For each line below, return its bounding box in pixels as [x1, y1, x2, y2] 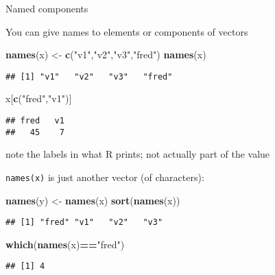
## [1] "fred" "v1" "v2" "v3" [5, 217, 163, 228]
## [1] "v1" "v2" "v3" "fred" [5, 71, 173, 82]
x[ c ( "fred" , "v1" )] [5, 91, 72, 106]
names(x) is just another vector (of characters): [5, 169, 204, 184]
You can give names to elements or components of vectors [5, 24, 248, 38]
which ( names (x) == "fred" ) [5, 237, 125, 251]
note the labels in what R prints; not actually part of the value [5, 147, 270, 161]
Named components [5, 1, 88, 15]
